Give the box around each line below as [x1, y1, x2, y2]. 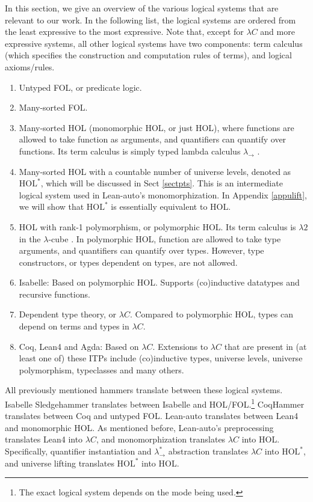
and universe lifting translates [5, 456, 114, 469]
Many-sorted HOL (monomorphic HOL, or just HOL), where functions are [19, 121, 294, 133]
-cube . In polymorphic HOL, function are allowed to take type [48, 232, 281, 245]
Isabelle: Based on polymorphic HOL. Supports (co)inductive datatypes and [19, 276, 300, 289]
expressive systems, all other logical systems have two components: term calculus [5, 37, 303, 49]
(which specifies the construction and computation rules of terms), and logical [5, 49, 292, 61]
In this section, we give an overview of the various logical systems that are [5, 2, 279, 14]
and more [260, 25, 295, 38]
